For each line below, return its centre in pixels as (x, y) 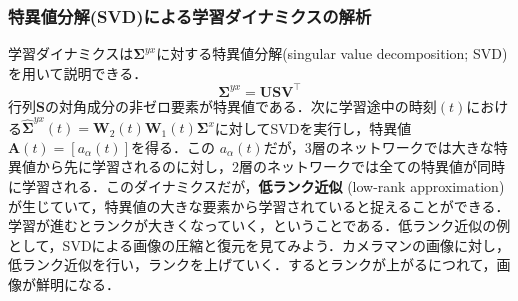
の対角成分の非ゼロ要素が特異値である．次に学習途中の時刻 (240, 105)
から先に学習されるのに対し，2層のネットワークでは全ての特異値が (256, 166)
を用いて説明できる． (78, 72)
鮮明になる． (77, 283)
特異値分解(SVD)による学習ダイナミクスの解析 (190, 15)
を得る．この (173, 146)
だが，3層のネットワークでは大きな (378, 146)
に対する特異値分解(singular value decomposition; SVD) (332, 53)
